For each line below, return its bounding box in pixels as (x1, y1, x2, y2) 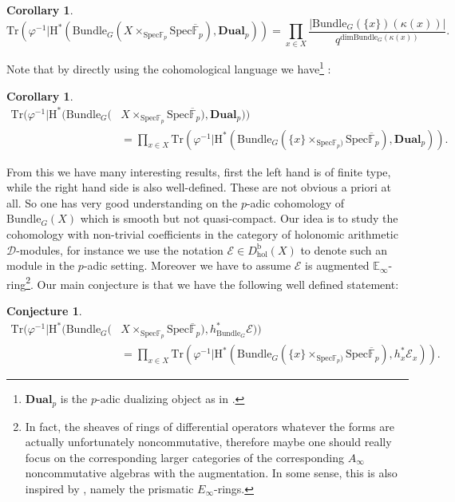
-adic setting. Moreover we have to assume (83, 257, 291, 274)
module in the (6, 257, 75, 274)
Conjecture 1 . (6, 302, 82, 319)
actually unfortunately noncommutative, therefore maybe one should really (25, 433, 392, 450)
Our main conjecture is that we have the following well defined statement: (37, 275, 399, 292)
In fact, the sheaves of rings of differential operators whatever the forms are (25, 417, 395, 434)
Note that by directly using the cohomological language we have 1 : (6, 58, 331, 77)
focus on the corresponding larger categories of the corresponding (25, 449, 345, 465)
